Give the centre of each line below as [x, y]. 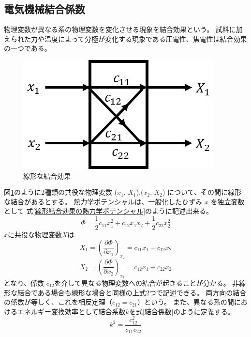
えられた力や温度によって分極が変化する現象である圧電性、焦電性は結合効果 [125, 38]
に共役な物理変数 [35, 235]
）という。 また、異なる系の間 [185, 302]
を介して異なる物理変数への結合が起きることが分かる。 [142, 283]
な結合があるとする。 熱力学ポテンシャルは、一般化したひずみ [103, 201]
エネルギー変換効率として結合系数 [71, 311]
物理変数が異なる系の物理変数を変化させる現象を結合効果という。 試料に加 [123, 29]
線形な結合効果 [47, 176]
